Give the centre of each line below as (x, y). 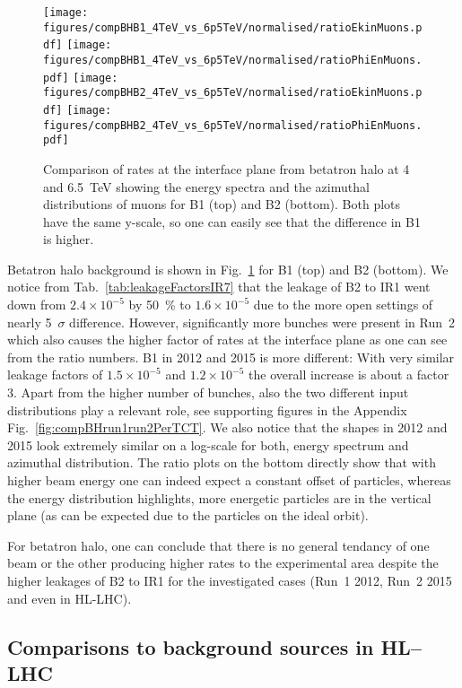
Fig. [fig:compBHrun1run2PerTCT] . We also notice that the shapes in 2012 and (227, 427)
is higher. (69, 239)
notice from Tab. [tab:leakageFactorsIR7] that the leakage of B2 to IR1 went (219, 287)
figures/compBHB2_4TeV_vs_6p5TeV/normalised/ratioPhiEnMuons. (233, 125)
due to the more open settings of (343, 305)
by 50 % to (160, 305)
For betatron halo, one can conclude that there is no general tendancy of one (218, 545)
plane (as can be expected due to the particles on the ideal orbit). (188, 515)
